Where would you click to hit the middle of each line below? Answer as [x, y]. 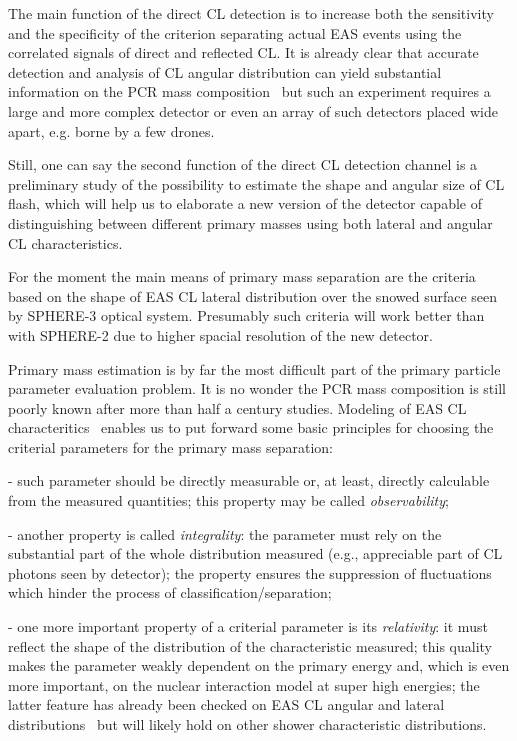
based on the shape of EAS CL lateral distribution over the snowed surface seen [253, 295]
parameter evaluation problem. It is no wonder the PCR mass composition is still [257, 388]
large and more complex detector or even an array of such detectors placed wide [253, 110]
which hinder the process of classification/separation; [170, 592]
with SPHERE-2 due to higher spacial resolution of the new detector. [220, 334]
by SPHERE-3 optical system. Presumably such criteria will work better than [246, 315]
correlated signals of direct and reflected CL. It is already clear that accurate [243, 52]
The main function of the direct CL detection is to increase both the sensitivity [251, 13]
